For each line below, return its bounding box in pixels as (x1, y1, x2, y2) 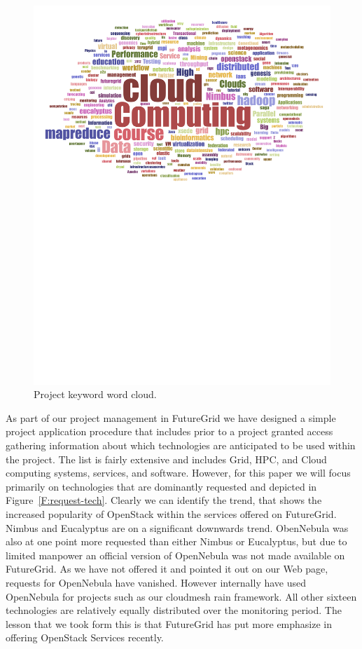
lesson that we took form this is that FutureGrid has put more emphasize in (6, 616, 333, 631)
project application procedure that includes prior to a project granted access (6, 424, 333, 439)
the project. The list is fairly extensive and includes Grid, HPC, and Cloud (6, 451, 327, 466)
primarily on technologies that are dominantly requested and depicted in (6, 479, 317, 493)
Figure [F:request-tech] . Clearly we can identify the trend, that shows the (6, 493, 322, 507)
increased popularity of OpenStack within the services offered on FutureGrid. (6, 507, 337, 521)
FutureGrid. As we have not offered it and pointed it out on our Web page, (6, 561, 328, 576)
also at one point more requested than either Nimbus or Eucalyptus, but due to (6, 534, 347, 549)
